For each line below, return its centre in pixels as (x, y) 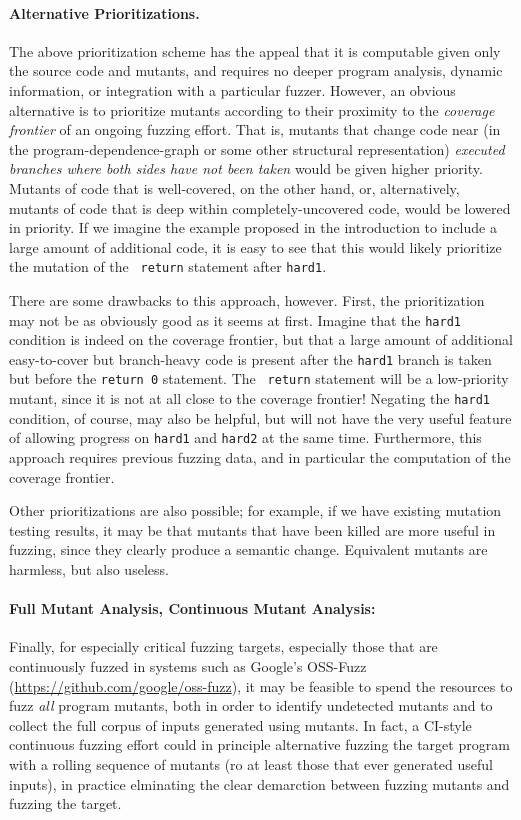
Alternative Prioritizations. (104, 12)
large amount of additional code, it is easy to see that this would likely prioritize (255, 246)
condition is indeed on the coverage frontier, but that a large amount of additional (261, 339)
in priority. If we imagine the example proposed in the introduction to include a (253, 227)
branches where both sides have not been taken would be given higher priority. (246, 168)
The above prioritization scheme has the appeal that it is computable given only (255, 50)
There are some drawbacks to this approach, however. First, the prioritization (247, 299)
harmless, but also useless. (89, 569)
